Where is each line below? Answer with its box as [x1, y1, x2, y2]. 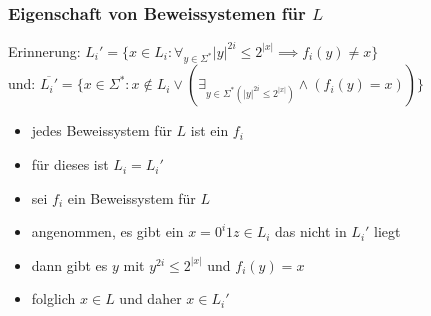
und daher [119, 288, 182, 309]
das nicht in [275, 221, 347, 242]
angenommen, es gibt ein [31, 221, 184, 242]
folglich [31, 288, 76, 309]
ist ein [190, 120, 229, 141]
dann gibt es [31, 254, 108, 275]
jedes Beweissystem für [31, 120, 172, 141]
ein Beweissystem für [67, 187, 196, 208]
